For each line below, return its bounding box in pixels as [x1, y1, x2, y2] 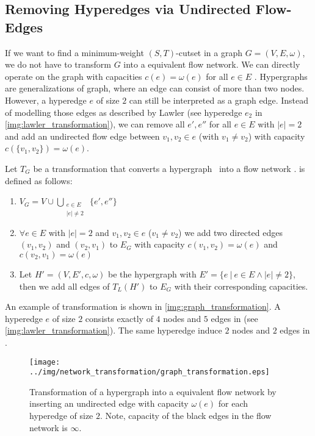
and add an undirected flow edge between [5, 129, 160, 142]
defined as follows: [5, 174, 73, 187]
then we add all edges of [19, 279, 110, 292]
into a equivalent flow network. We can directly [123, 58, 300, 71]
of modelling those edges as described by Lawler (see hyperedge [5, 105, 242, 118]
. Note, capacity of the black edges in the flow [100, 409, 272, 421]
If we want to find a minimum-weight [5, 46, 144, 59]
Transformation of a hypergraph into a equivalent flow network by [29, 385, 277, 398]
